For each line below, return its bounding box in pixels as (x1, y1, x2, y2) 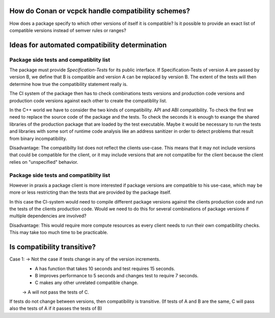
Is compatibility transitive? (9, 243, 96, 251)
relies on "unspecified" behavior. (9, 159, 78, 165)
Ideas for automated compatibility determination (9, 41, 167, 49)
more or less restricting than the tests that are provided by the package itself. (9, 189, 172, 195)
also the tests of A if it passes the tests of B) (9, 305, 102, 311)
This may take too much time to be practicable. (9, 229, 108, 236)
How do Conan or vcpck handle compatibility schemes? (9, 7, 190, 15)
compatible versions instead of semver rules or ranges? (9, 27, 127, 33)
